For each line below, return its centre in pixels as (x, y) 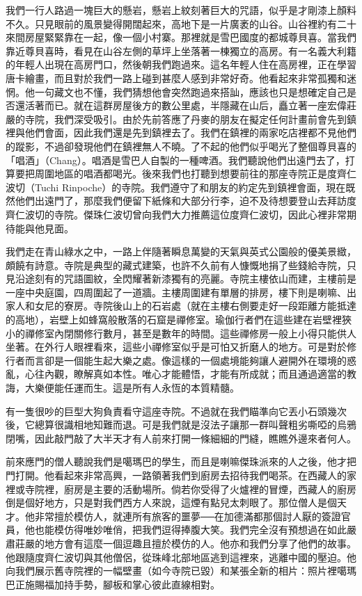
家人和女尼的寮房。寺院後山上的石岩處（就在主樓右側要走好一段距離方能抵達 (181, 306)
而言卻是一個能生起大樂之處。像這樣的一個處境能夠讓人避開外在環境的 (186, 360)
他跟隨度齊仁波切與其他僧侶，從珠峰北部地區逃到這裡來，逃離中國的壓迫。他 (181, 557)
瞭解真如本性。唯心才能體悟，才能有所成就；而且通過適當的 (210, 374)
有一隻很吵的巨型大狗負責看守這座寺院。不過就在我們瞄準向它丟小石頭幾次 (176, 411)
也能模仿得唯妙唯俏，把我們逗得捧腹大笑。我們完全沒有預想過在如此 (190, 530)
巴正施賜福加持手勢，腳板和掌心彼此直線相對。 (113, 584)
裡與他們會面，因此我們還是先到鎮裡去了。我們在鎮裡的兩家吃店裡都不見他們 (181, 132)
